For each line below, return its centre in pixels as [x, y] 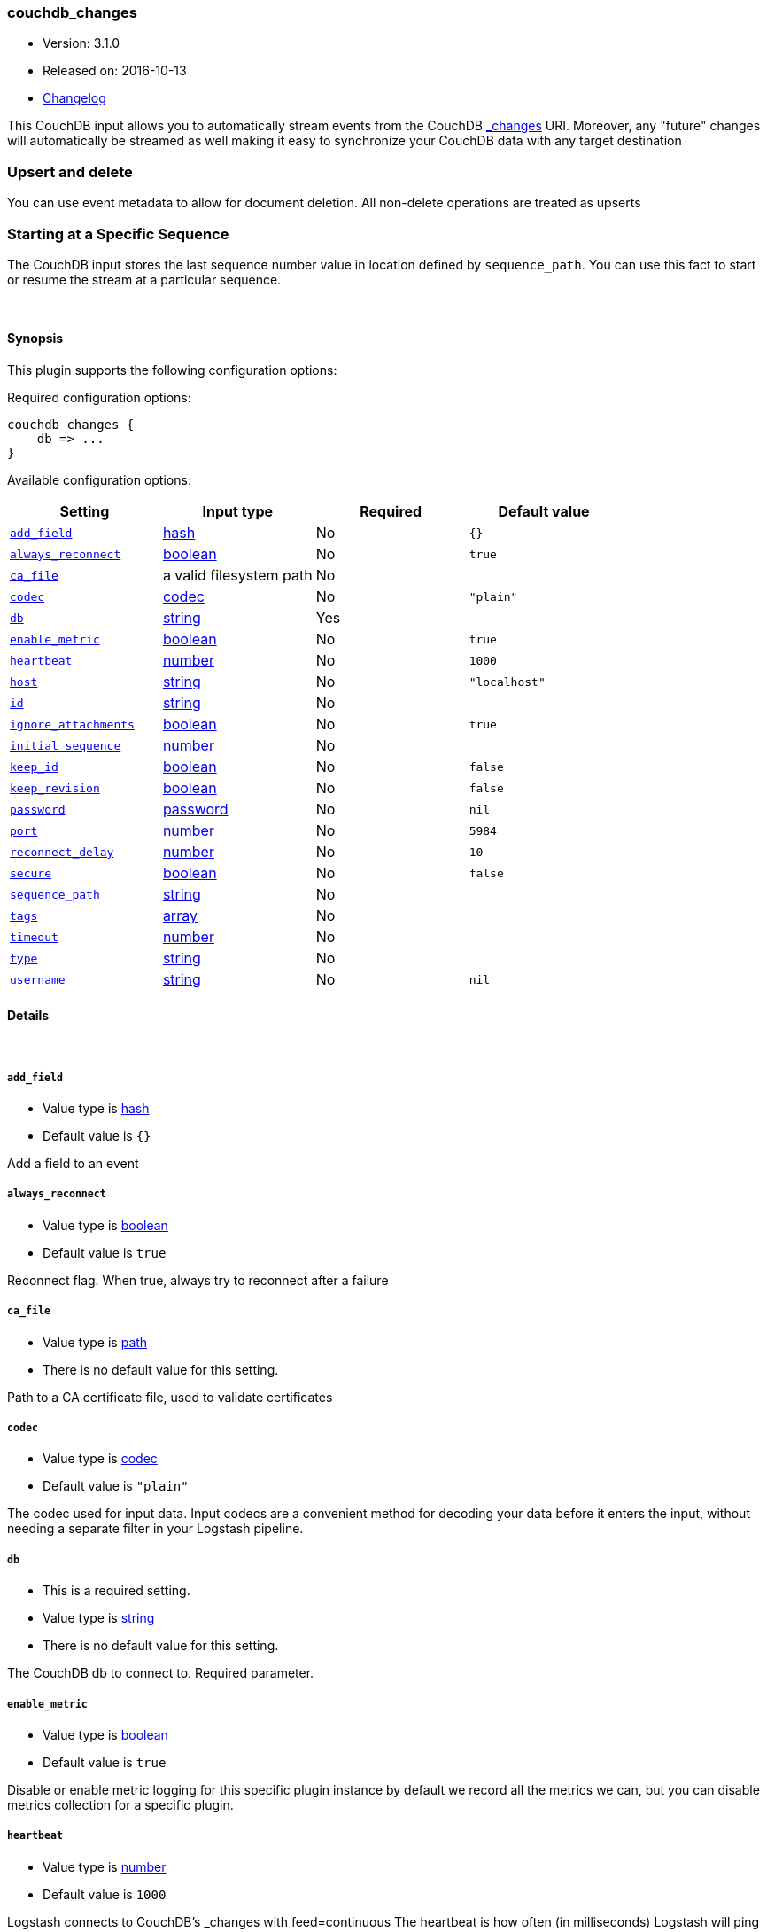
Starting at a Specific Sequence [118, 234]
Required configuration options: [99, 398]
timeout [34, 937]
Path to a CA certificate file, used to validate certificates [170, 1397]
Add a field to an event [73, 1164]
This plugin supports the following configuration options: [172, 370]
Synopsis [35, 339]
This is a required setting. [116, 1591]
